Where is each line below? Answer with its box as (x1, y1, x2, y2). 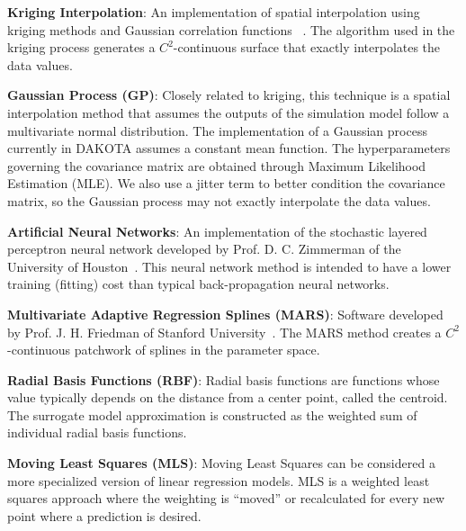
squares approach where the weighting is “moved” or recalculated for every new (7, 489, 445, 508)
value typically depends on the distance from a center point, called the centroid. (7, 388, 448, 407)
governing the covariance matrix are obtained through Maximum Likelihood (7, 156, 426, 175)
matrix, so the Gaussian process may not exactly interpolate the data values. (7, 191, 431, 210)
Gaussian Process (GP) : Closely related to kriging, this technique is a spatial (7, 85, 451, 104)
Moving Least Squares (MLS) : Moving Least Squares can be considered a (7, 454, 435, 472)
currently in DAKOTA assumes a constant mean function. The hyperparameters (7, 139, 451, 157)
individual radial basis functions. (7, 423, 187, 442)
